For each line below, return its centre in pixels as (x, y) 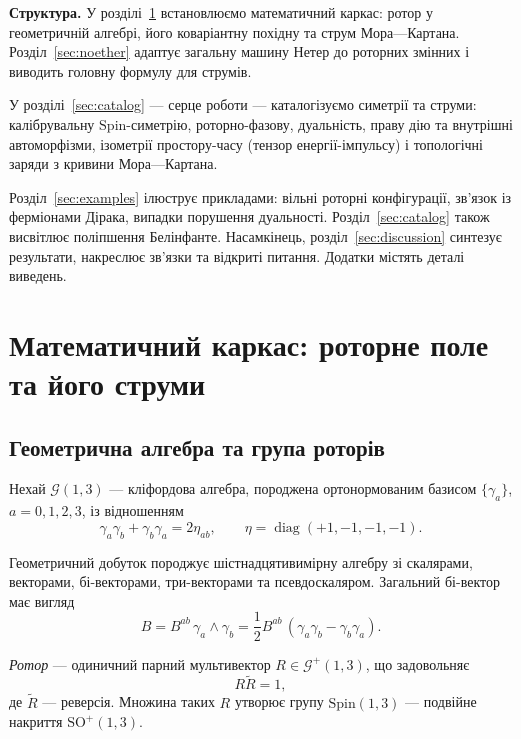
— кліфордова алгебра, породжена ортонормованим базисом (293, 488)
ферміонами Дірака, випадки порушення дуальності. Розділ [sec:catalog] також (249, 216)
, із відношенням (132, 510)
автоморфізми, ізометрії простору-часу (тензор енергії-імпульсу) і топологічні (246, 143)
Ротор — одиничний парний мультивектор (140, 663)
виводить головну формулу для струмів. (130, 70)
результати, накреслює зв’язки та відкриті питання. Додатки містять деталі (237, 255)
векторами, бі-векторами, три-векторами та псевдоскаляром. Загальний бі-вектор (254, 581)
